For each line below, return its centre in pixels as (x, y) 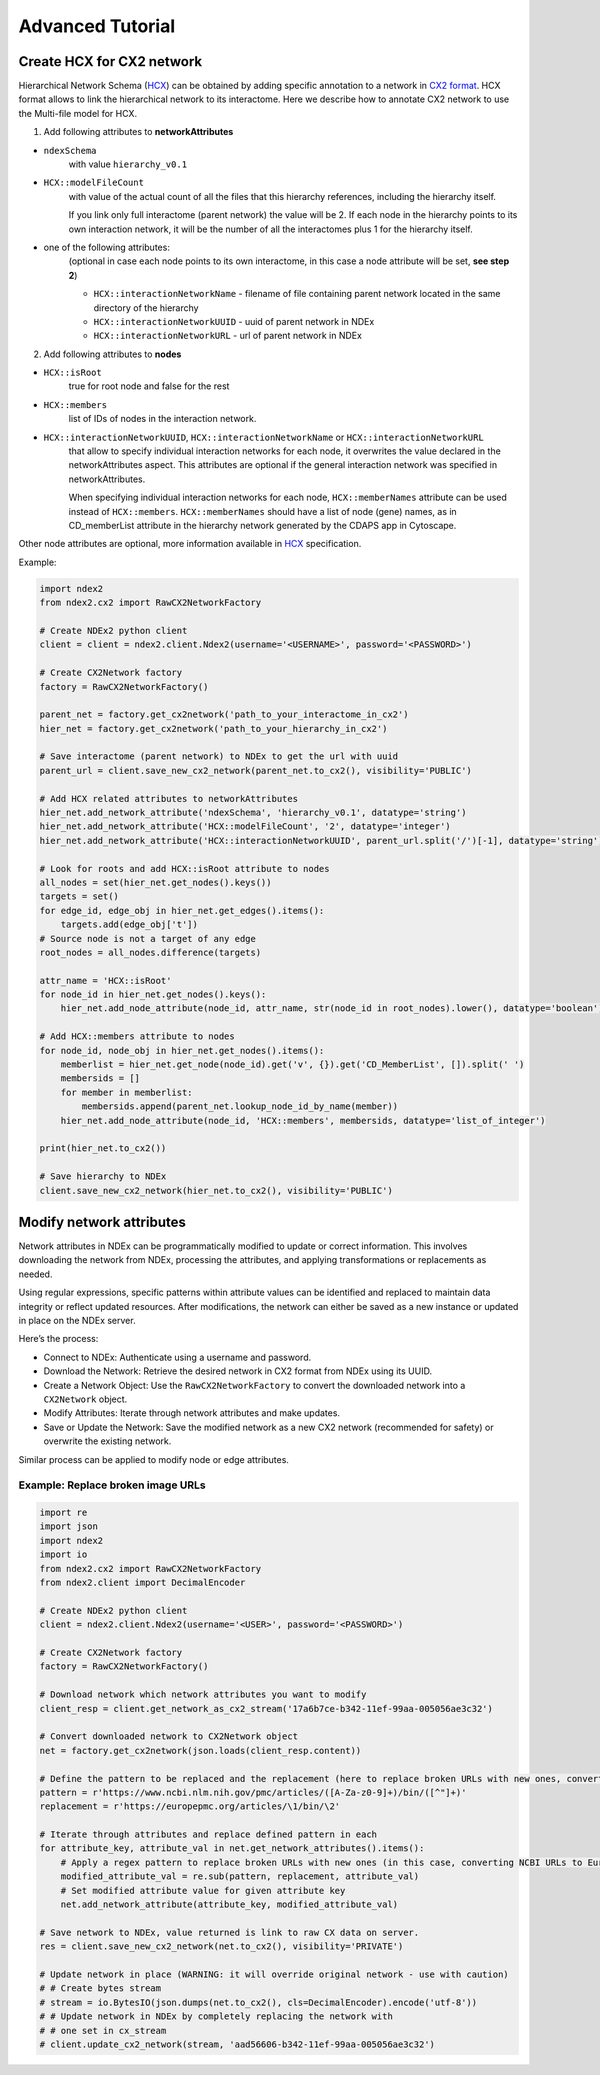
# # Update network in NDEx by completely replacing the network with (216, 2016)
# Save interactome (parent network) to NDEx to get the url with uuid (219, 756)
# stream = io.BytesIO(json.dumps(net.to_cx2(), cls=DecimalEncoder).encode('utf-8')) (258, 2002)
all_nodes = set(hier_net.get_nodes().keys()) (155, 882)
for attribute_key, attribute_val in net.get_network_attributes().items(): (232, 1848)
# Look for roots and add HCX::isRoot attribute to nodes (184, 868)
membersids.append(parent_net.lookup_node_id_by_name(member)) (240, 1106)
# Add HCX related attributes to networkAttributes (169, 798)
